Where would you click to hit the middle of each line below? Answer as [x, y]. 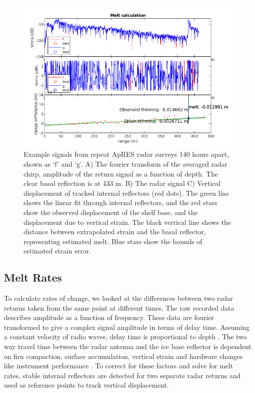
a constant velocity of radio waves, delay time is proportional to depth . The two [126, 337]
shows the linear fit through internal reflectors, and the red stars [121, 202]
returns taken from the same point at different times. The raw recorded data [119, 307]
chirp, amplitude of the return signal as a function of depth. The [121, 173]
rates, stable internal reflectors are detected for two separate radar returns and [122, 375]
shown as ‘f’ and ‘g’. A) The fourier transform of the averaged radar [126, 163]
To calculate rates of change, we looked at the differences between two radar [119, 298]
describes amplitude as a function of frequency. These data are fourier [109, 317]
